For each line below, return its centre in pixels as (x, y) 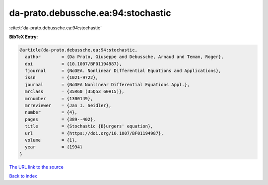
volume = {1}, (51, 140)
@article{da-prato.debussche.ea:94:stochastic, (78, 50)
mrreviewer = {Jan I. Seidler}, (68, 106)
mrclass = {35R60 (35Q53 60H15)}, (75, 92)
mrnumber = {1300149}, (59, 98)
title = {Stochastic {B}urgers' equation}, (89, 126)
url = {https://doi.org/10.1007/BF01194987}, (94, 133)
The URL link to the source (36, 167)
